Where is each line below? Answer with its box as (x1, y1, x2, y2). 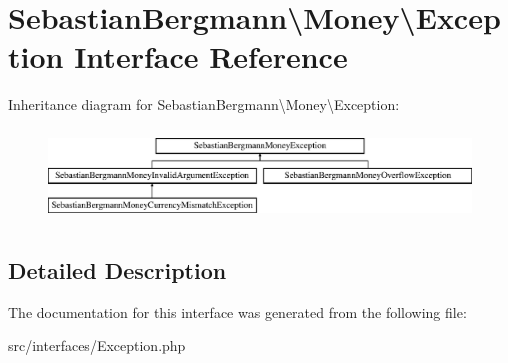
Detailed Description (8, 254, 227, 285)
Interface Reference (74, 36, 348, 77)
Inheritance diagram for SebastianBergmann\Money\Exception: (8, 94, 400, 115)
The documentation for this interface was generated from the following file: (8, 301, 467, 322)
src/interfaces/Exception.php (8, 335, 186, 356)
